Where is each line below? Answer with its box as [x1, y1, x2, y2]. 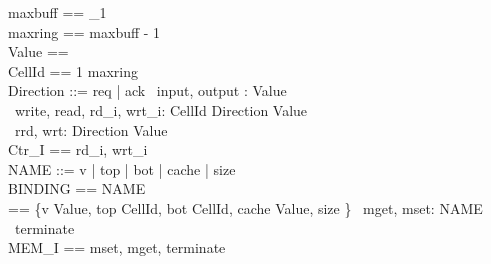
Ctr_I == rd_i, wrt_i [8, 139, 148, 160]
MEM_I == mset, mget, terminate [8, 237, 226, 258]
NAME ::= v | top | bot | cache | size [8, 158, 236, 179]
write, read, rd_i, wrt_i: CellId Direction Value [14, 99, 308, 120]
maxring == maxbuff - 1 [8, 21, 161, 42]
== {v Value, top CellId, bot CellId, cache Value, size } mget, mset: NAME [8, 197, 483, 218]
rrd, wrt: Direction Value [14, 119, 168, 140]
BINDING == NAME [8, 178, 146, 199]
